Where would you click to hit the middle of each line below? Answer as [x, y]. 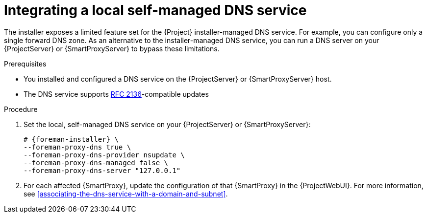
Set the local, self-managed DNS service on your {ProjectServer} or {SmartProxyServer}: [167, 124]
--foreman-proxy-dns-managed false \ [96, 163]
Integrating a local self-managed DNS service [155, 10]
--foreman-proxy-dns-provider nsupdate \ [104, 155]
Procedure [21, 109]
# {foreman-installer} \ [71, 139]
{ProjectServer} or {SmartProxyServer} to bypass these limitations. [112, 48]
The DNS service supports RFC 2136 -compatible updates [116, 94]
